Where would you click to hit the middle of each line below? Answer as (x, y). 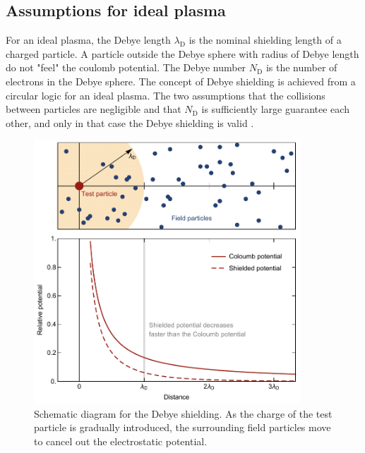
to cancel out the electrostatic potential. (121, 441)
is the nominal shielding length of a (265, 40)
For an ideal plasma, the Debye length (88, 40)
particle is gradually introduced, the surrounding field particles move (182, 427)
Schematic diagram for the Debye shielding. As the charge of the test (183, 413)
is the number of (301, 67)
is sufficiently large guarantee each (275, 109)
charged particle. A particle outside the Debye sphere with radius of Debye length (182, 53)
